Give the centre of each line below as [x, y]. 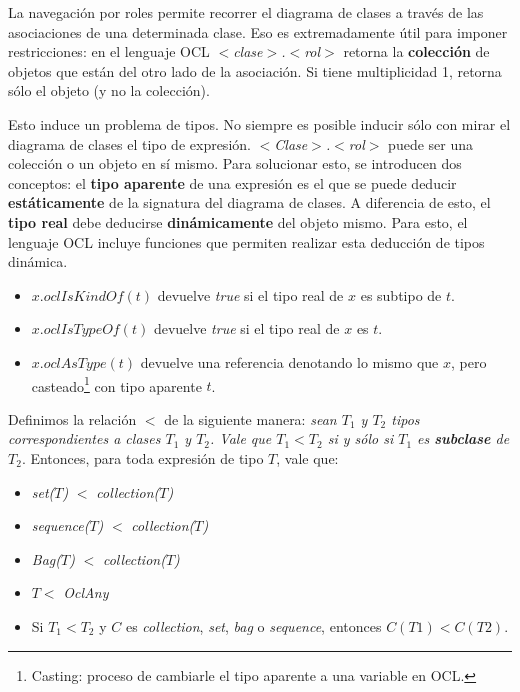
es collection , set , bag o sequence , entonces [253, 625]
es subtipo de [401, 294]
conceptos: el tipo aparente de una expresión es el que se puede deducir [232, 182]
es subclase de [463, 438]
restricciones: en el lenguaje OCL [109, 51]
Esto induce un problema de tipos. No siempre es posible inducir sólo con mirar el [259, 123]
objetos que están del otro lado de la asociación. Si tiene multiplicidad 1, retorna [255, 70]
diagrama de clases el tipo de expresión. [129, 143]
